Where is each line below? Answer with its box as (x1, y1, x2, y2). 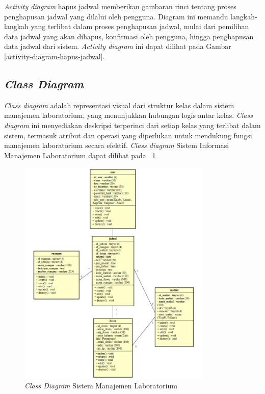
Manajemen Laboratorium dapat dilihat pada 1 (4, 150, 156, 160)
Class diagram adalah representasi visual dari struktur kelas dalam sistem (4, 100, 234, 110)
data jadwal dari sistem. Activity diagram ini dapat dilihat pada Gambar (4, 41, 231, 52)
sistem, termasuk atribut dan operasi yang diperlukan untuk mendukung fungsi (4, 130, 252, 140)
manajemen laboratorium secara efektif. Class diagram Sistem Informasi (4, 140, 229, 151)
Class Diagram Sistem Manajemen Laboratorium (24, 380, 177, 391)
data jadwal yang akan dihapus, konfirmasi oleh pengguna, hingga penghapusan (4, 31, 254, 41)
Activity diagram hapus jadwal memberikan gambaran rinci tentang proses (4, 1, 236, 11)
